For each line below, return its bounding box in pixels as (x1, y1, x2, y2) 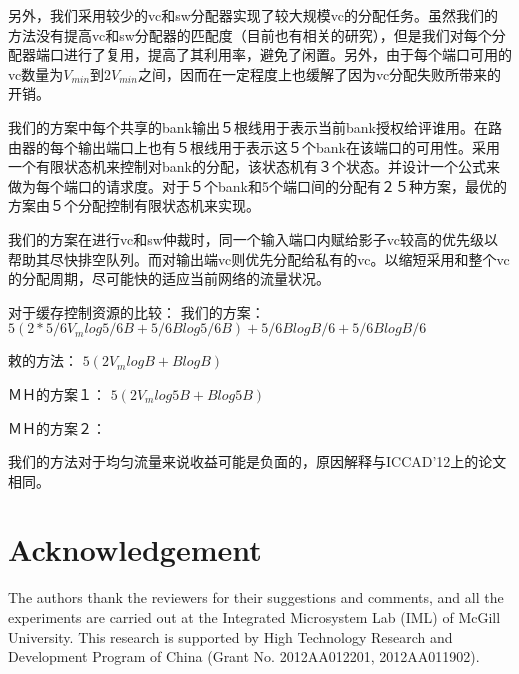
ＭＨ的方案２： (8, 417, 106, 438)
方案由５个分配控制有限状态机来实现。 (8, 195, 260, 216)
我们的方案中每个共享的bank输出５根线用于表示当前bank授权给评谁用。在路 (8, 116, 502, 137)
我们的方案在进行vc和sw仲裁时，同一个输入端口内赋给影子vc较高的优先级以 (8, 228, 499, 249)
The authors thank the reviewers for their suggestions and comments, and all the (8, 587, 504, 608)
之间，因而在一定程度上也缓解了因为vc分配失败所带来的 (137, 63, 502, 84)
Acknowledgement (8, 529, 262, 570)
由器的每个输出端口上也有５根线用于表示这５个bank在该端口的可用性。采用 (8, 136, 500, 157)
